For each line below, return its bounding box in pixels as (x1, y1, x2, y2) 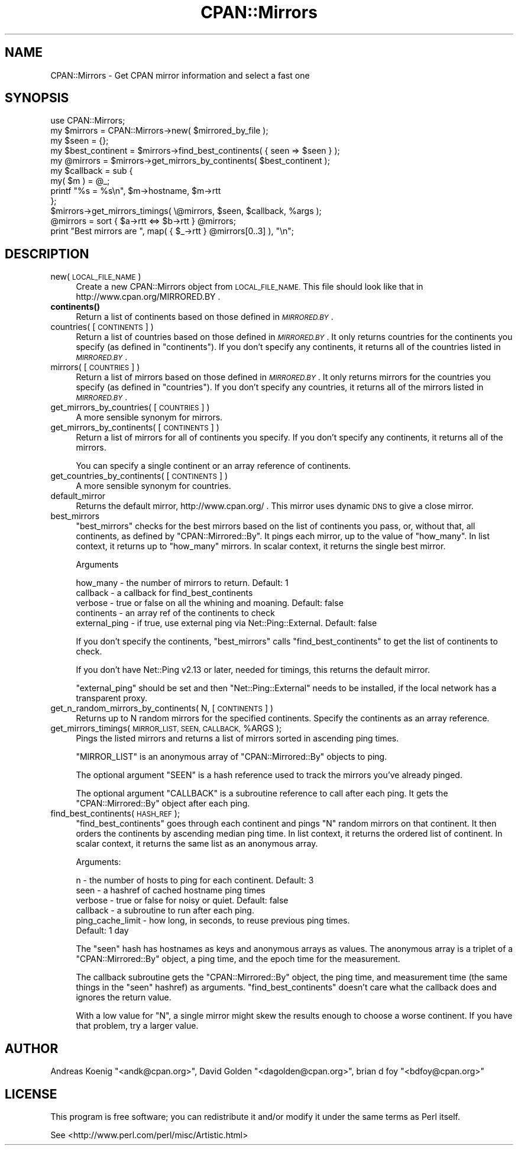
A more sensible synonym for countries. (76, 481, 231, 491)
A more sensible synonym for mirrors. (76, 412, 223, 423)
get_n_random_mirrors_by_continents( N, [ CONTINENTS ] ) (50, 703, 274, 714)
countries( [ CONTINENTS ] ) (50, 322, 154, 332)
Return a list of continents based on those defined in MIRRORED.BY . (76, 312, 334, 322)
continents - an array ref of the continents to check (76, 608, 275, 618)
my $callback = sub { (50, 166, 133, 176)
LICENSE (5, 1086, 57, 1102)
